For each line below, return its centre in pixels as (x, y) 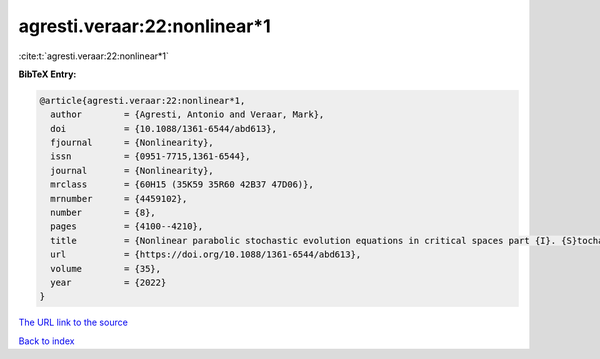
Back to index (46, 341)
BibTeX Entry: (47, 74)
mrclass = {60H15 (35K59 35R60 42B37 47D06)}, (182, 184)
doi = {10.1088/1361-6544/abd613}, (163, 128)
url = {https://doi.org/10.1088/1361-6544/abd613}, (206, 254)
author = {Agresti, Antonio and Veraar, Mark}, (187, 114)
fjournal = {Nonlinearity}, (132, 143)
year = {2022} (108, 282)
